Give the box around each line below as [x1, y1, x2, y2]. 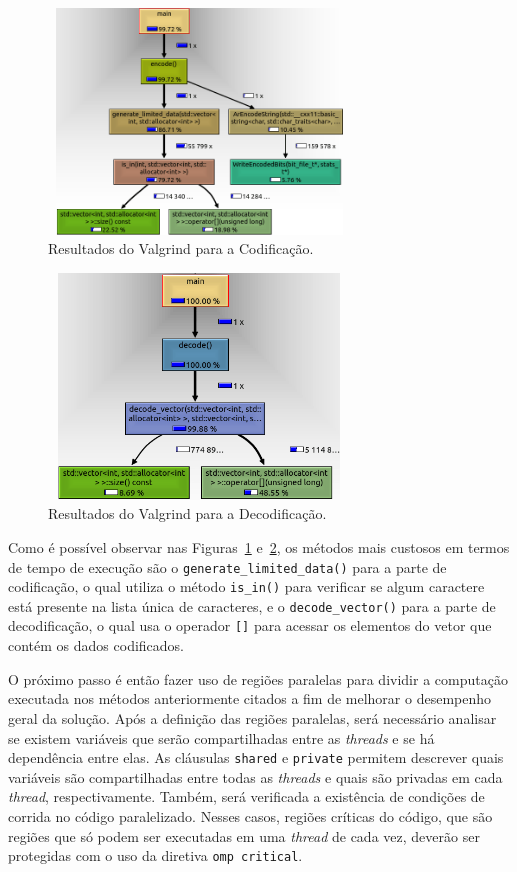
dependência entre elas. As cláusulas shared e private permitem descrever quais [8, 747, 504, 768]
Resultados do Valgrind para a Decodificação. [48, 503, 327, 524]
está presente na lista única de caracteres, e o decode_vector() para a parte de [8, 595, 496, 616]
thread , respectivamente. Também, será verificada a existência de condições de [8, 786, 485, 807]
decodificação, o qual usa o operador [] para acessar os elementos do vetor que [8, 615, 492, 636]
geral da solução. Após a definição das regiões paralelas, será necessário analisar [8, 707, 497, 728]
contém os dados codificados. [8, 635, 184, 656]
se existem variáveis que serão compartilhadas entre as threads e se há [8, 727, 435, 748]
